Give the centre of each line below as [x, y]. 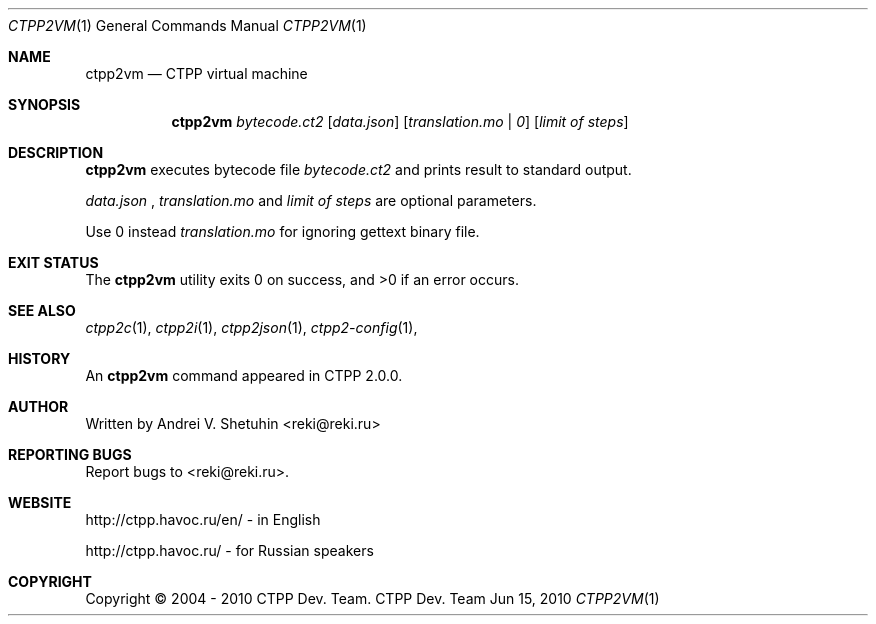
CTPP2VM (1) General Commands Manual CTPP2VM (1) [187, 25]
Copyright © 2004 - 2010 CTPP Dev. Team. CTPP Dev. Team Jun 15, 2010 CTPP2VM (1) [372, 598]
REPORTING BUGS [70, 454]
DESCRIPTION [56, 152]
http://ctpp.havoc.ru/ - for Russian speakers [229, 550]
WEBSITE [40, 502]
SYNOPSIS [44, 104]
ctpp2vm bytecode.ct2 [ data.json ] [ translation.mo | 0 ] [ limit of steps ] [400, 121]
